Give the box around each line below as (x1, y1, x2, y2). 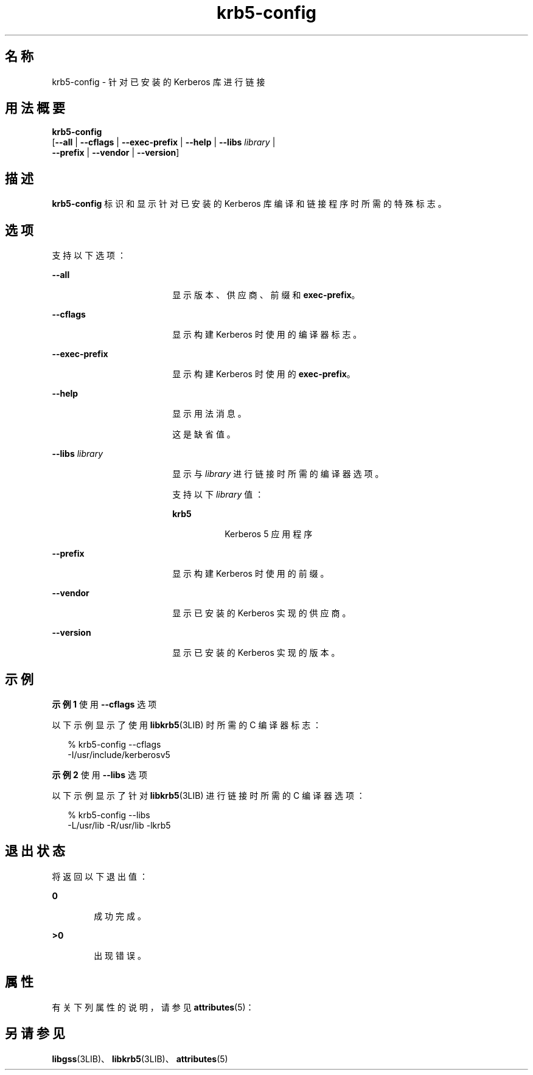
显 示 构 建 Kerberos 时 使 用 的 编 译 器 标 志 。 (172, 329, 362, 340)
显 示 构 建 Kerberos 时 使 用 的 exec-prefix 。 (172, 369, 355, 380)
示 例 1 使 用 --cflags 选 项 (52, 698, 157, 709)
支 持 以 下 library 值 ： (172, 489, 264, 500)
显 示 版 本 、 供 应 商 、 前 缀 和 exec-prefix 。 (172, 290, 360, 301)
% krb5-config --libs (68, 809, 150, 820)
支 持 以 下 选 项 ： (52, 250, 127, 261)
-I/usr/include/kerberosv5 (68, 749, 170, 760)
